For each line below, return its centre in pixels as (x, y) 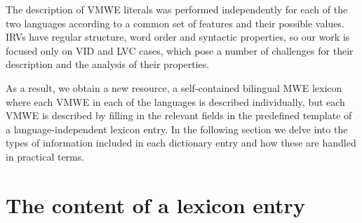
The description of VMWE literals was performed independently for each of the (177, 9)
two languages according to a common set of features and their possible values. (175, 23)
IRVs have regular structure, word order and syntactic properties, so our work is (178, 37)
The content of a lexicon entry (155, 204)
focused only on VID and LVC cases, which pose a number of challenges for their (180, 50)
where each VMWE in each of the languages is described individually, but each (175, 101)
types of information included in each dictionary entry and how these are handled (181, 143)
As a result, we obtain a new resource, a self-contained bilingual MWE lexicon (174, 87)
